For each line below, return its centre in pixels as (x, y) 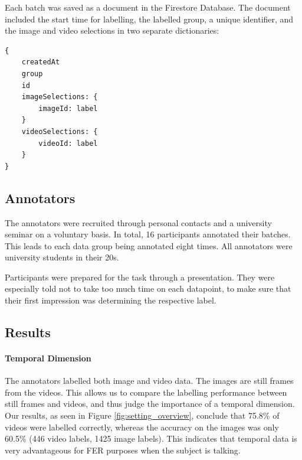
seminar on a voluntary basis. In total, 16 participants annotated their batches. (148, 234)
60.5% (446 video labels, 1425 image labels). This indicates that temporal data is (151, 438)
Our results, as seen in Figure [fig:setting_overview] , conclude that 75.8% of (142, 415)
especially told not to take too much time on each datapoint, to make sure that (148, 288)
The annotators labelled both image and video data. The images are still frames (149, 381)
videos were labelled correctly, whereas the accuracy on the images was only (142, 427)
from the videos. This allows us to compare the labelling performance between (146, 392)
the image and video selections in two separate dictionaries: (112, 30)
